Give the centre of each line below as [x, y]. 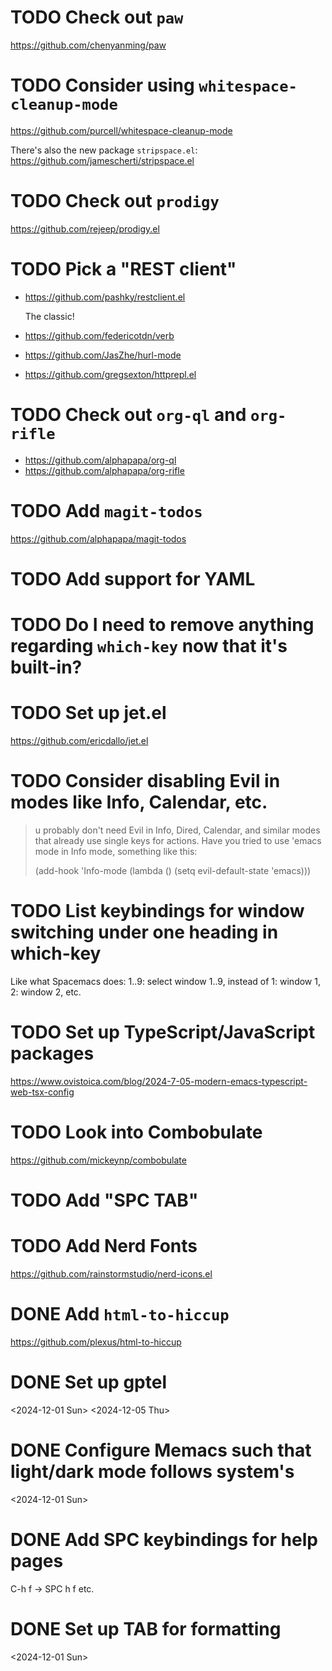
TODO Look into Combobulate [136, 1132]
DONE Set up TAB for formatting [146, 1628]
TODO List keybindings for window [157, 911]
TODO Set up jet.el [88, 713]
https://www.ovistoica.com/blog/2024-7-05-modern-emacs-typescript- [159, 1081]
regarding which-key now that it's [149, 646]
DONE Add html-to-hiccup [120, 1314]
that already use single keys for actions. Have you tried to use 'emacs [178, 840]
